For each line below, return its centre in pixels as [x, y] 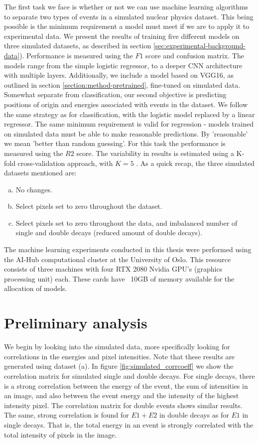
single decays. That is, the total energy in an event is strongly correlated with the [129, 424]
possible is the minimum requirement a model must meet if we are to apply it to [127, 26]
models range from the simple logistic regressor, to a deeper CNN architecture [123, 65]
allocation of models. [36, 288]
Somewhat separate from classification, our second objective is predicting [115, 94]
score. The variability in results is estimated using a [155, 153]
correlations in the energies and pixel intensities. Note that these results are [120, 356]
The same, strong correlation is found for [66, 415]
